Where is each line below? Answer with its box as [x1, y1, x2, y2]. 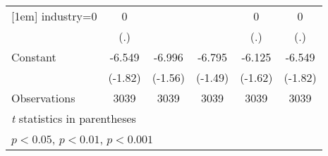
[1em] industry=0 [11, 8, 97, 24]
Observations [11, 90, 75, 106]
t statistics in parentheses [11, 110, 136, 126]
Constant [11, 49, 56, 65]
